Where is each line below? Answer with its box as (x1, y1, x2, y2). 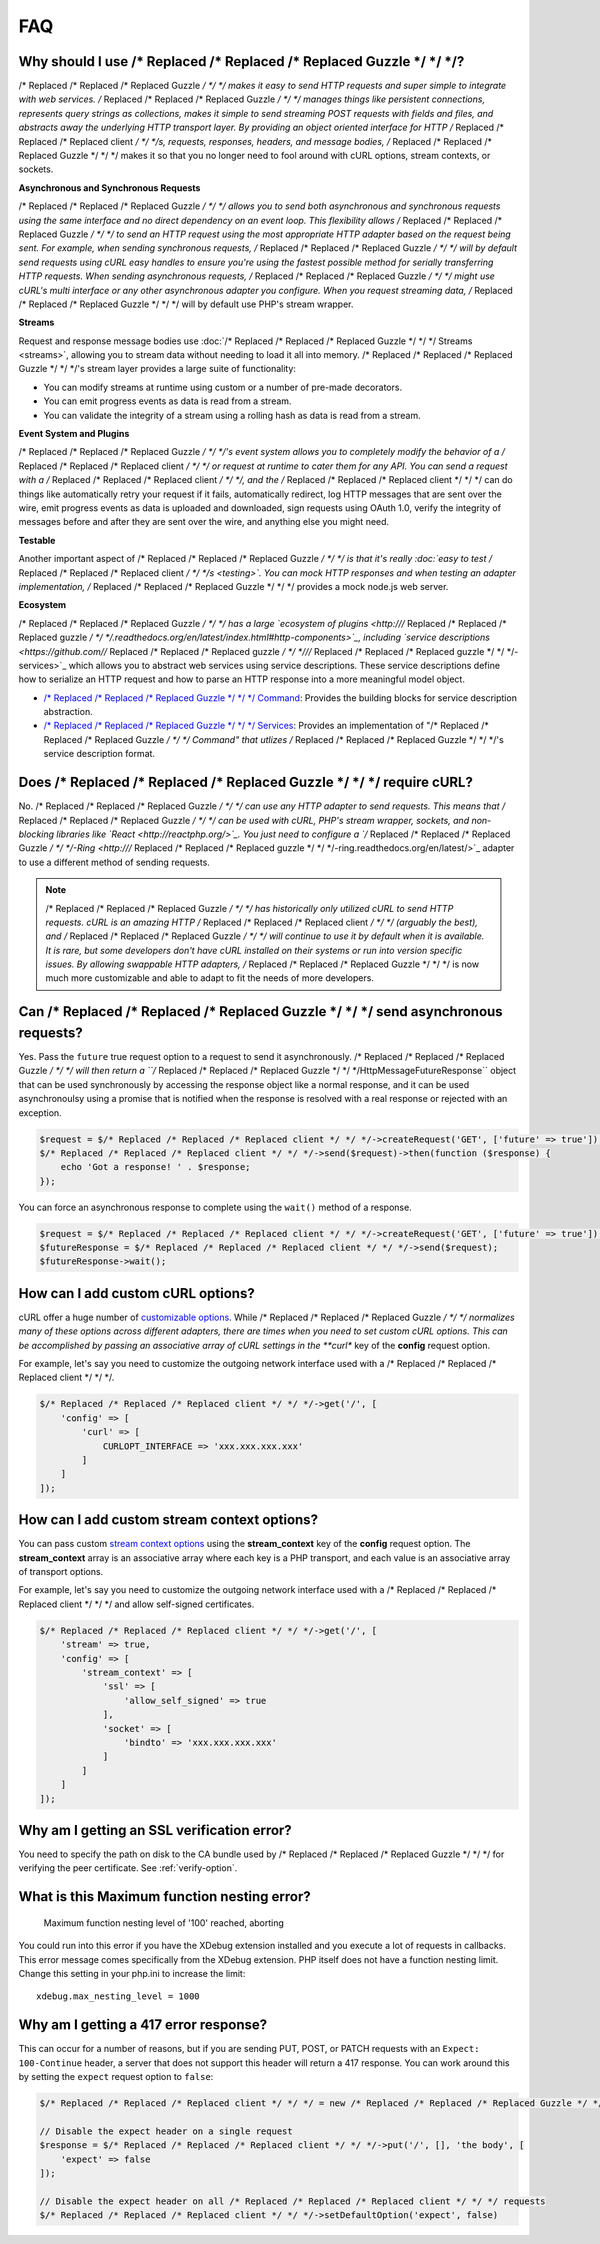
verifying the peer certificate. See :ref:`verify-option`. (18, 1862, 238, 1874)
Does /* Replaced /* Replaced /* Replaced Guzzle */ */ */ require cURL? (18, 774, 474, 791)
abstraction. (43, 706, 94, 718)
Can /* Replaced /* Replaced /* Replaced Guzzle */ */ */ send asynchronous (18, 1003, 504, 1020)
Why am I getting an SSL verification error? (18, 1821, 292, 1839)
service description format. (43, 748, 155, 760)
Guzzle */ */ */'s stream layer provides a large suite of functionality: (18, 363, 297, 375)
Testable (18, 534, 56, 546)
